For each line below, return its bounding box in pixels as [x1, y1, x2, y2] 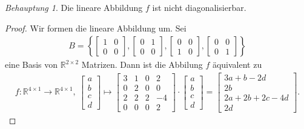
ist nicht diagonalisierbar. [152, 1, 246, 13]
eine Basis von [5, 58, 58, 71]
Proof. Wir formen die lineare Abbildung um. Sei [5, 21, 187, 34]
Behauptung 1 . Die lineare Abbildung [5, 1, 143, 13]
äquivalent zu [212, 58, 262, 71]
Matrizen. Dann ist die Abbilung [81, 58, 203, 71]
